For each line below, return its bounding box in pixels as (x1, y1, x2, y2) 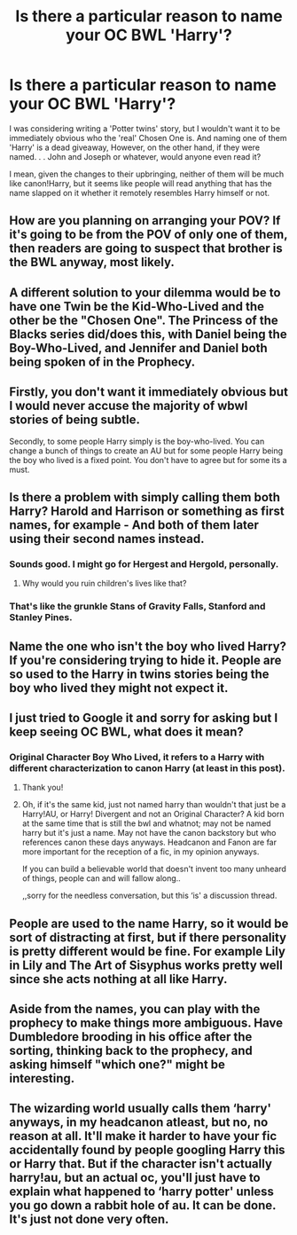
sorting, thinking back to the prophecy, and (9, 1043, 253, 1058)
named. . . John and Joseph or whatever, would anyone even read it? (9, 151, 262, 161)
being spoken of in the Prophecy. (9, 354, 196, 369)
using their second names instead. (9, 531, 206, 547)
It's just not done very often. (9, 1212, 169, 1227)
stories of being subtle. (9, 413, 140, 428)
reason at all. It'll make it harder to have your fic (9, 1129, 277, 1144)
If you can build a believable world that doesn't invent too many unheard (21, 863, 286, 875)
